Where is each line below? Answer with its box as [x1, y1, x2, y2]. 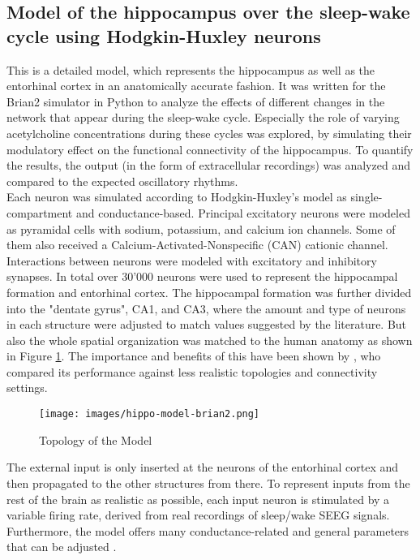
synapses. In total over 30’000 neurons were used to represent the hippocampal [6, 268, 398, 285]
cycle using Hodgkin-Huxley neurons [6, 23, 321, 48]
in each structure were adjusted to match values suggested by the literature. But [6, 316, 407, 333]
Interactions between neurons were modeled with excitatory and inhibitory [6, 252, 377, 269]
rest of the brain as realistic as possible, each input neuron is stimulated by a [6, 490, 390, 507]
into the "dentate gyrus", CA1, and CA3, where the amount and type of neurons [6, 299, 406, 317]
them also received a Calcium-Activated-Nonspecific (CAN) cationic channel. [6, 236, 388, 253]
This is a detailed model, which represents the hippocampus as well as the [6, 61, 375, 78]
